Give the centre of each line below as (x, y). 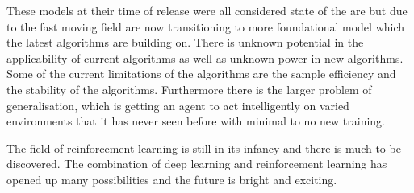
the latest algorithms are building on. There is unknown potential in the (185, 42)
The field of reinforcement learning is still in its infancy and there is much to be (204, 148)
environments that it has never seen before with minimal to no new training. (196, 121)
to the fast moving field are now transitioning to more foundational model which (206, 26)
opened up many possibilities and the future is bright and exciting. (172, 179)
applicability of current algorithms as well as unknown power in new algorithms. (205, 57)
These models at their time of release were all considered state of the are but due (207, 10)
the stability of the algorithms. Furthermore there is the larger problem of (189, 89)
